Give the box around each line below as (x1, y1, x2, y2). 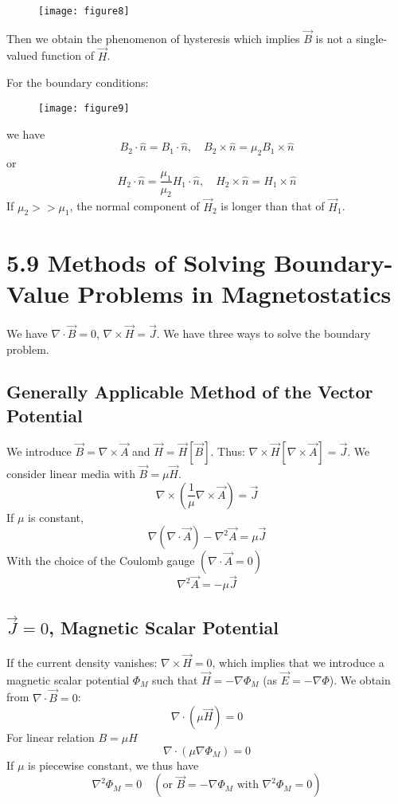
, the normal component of (69, 198, 200, 214)
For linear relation (6, 729, 95, 746)
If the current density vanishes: (6, 654, 158, 671)
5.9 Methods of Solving (6, 245, 266, 278)
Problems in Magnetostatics (77, 276, 392, 309)
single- (356, 29, 388, 46)
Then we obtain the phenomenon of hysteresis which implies (6, 29, 300, 46)
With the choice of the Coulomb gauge (6, 552, 195, 569)
